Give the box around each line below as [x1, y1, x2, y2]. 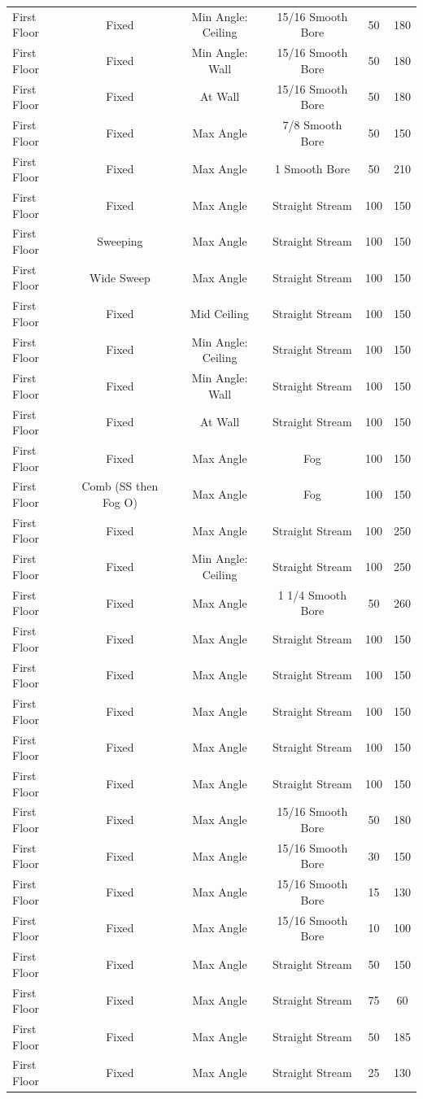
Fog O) [102, 494, 137, 511]
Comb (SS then [81, 478, 159, 495]
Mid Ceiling [190, 305, 250, 322]
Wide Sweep [89, 268, 150, 286]
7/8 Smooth [282, 116, 342, 133]
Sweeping [97, 233, 143, 250]
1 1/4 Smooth [277, 586, 347, 603]
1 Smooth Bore [274, 160, 350, 177]
